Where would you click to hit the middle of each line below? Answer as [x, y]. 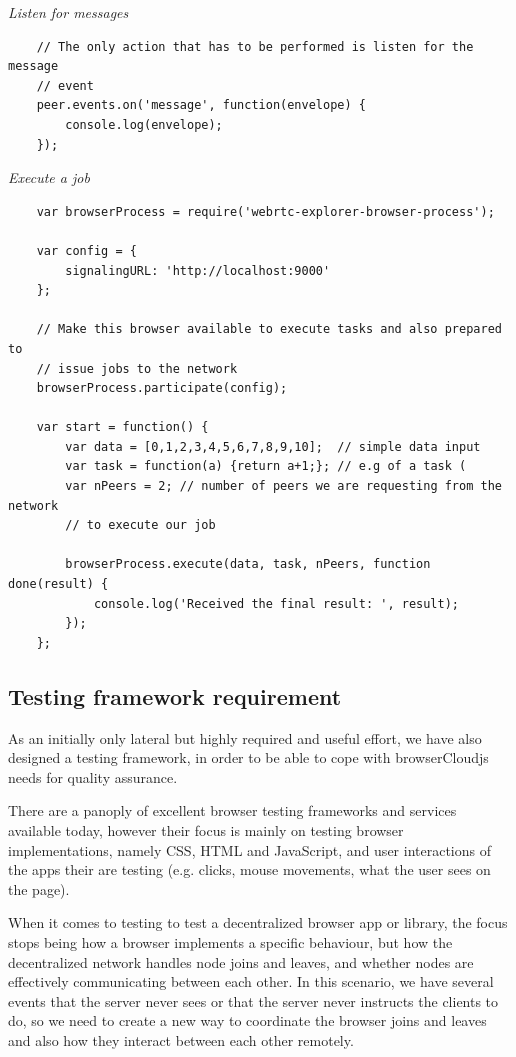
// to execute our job [140, 525]
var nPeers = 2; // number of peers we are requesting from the [283, 486]
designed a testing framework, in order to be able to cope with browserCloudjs [248, 757]
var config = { [86, 250]
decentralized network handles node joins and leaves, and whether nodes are [241, 961]
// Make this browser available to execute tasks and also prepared [269, 329]
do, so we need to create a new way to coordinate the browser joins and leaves [247, 1020]
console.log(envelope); [144, 124]
